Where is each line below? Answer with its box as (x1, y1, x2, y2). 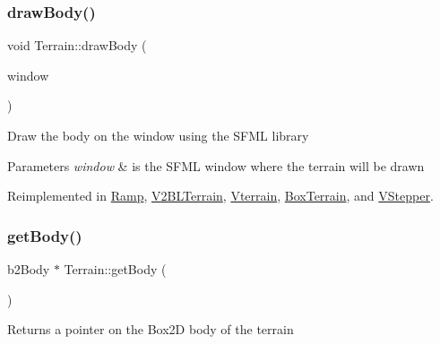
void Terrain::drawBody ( (7, 36, 147, 55)
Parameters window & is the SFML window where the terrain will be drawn (7, 156, 425, 175)
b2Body (7, 260, 50, 278)
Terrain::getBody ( (64, 260, 167, 278)
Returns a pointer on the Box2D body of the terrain (7, 320, 294, 339)
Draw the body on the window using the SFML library (7, 126, 309, 144)
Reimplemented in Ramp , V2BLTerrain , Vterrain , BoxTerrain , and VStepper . (7, 186, 434, 205)
